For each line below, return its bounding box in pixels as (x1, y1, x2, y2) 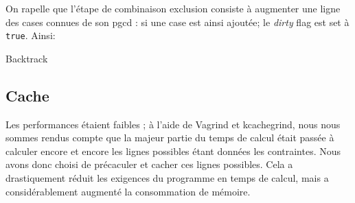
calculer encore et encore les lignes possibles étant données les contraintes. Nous (5, 143, 341, 158)
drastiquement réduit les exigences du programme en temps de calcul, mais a (5, 171, 329, 185)
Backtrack (5, 51, 48, 65)
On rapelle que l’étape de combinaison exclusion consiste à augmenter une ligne (5, 1, 341, 15)
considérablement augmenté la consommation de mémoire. (5, 184, 251, 198)
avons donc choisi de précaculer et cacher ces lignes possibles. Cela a (5, 157, 293, 171)
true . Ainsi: (5, 28, 56, 43)
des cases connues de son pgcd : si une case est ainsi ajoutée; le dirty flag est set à (5, 14, 350, 29)
